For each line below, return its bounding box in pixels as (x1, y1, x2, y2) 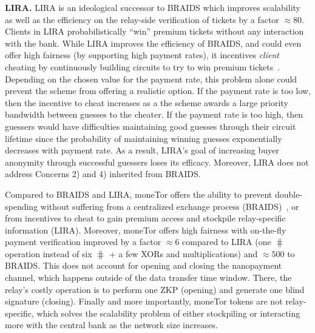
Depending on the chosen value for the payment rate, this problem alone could (5, 72, 297, 85)
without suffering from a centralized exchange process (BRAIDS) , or (40, 200, 299, 212)
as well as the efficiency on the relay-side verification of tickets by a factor (5, 13, 279, 25)
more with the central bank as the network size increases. (5, 318, 218, 331)
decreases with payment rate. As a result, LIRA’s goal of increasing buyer (5, 144, 279, 156)
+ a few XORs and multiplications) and (109, 247, 258, 260)
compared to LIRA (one (182, 235, 271, 248)
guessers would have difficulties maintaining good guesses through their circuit (5, 119, 296, 132)
